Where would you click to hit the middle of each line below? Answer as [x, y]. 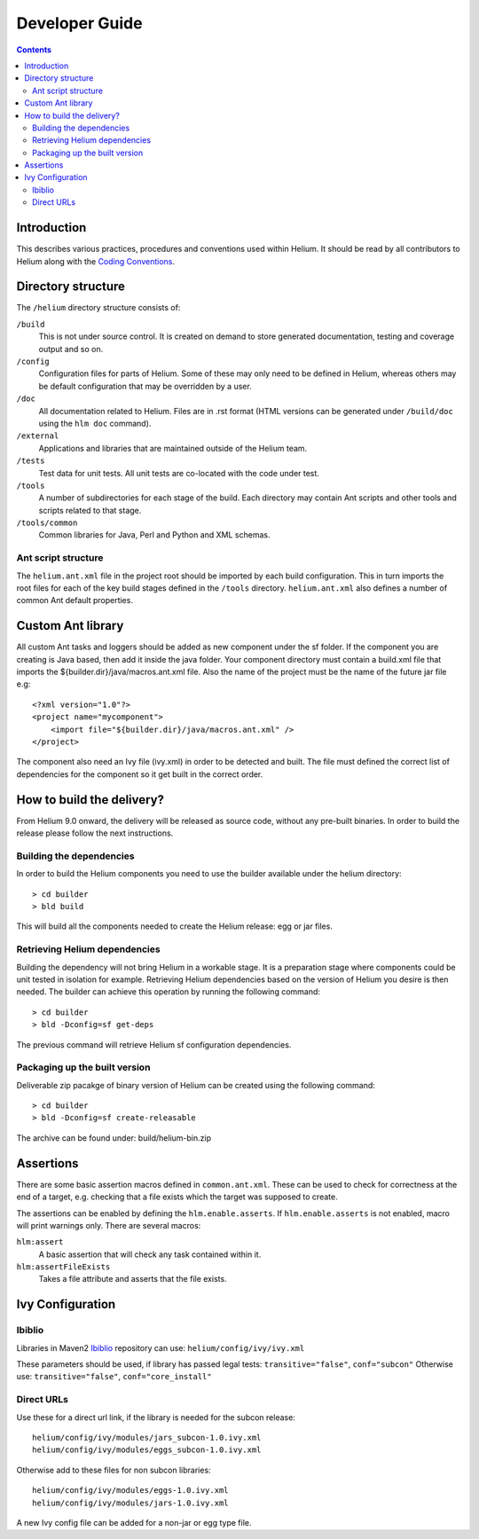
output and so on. [71, 349]
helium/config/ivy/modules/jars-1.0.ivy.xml [131, 1503]
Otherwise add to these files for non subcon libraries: [114, 1470]
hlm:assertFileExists [63, 1267]
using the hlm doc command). [95, 423]
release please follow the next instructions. [95, 833]
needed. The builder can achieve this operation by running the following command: [169, 992]
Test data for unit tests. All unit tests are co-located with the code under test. [179, 473]
